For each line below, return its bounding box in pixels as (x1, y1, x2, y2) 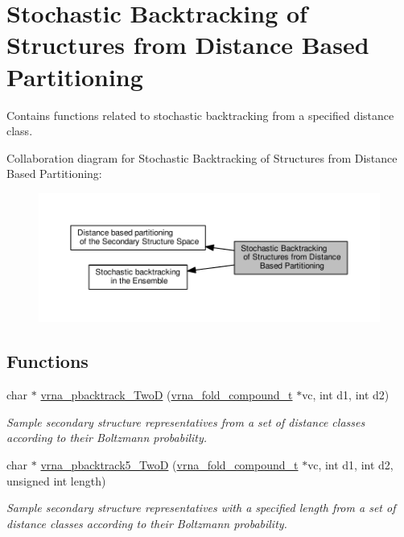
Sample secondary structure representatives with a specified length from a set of (6, 499, 396, 516)
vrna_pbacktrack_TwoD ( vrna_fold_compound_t (40, 386, 293, 403)
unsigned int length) (6, 472, 106, 489)
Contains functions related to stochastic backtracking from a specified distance (6, 106, 394, 123)
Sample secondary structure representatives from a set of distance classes (6, 413, 365, 430)
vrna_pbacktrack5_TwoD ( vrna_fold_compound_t (40, 456, 299, 473)
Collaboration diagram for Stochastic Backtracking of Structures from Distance (6, 149, 398, 166)
